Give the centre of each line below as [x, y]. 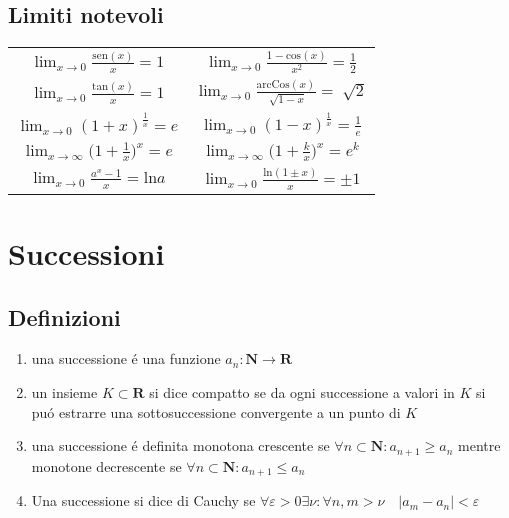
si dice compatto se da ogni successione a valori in [302, 391]
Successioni [86, 253]
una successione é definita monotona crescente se [180, 445]
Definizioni [64, 316]
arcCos [273, 85]
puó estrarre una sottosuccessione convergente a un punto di [216, 411]
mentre [479, 445]
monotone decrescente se [106, 465]
